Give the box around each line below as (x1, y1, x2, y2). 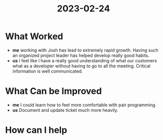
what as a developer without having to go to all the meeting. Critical (12, 63, 151, 69)
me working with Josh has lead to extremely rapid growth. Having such (12, 47, 159, 53)
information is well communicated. (12, 68, 83, 74)
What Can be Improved (5, 86, 102, 97)
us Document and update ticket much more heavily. (12, 107, 118, 113)
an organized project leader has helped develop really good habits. (12, 52, 150, 58)
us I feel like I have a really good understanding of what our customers (12, 57, 158, 63)
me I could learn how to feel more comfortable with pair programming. (12, 102, 157, 108)
